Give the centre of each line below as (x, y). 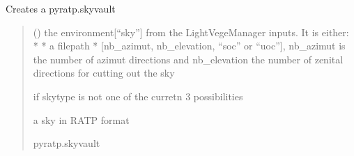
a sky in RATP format (81, 119)
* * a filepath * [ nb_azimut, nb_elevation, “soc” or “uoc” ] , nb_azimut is (189, 46)
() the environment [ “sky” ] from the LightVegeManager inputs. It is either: (191, 32)
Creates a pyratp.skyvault (61, 8)
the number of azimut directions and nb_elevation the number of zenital (188, 59)
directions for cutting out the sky (104, 73)
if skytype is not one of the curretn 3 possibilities (138, 96)
